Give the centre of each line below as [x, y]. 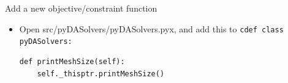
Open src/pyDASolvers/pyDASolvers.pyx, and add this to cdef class [151, 28]
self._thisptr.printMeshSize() [101, 74]
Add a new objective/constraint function [81, 8]
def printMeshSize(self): [72, 61]
